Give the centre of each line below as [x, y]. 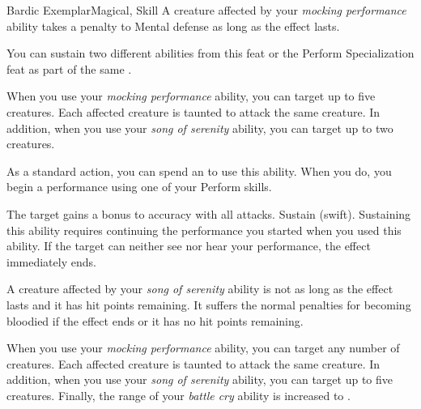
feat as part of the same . [69, 68]
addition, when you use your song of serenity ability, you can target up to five [200, 379]
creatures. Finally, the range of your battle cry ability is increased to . [179, 395]
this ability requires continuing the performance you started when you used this [204, 230]
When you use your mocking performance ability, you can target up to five [191, 96]
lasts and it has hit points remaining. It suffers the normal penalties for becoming [209, 304]
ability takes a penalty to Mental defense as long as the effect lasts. [173, 26]
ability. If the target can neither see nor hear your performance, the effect [189, 246]
